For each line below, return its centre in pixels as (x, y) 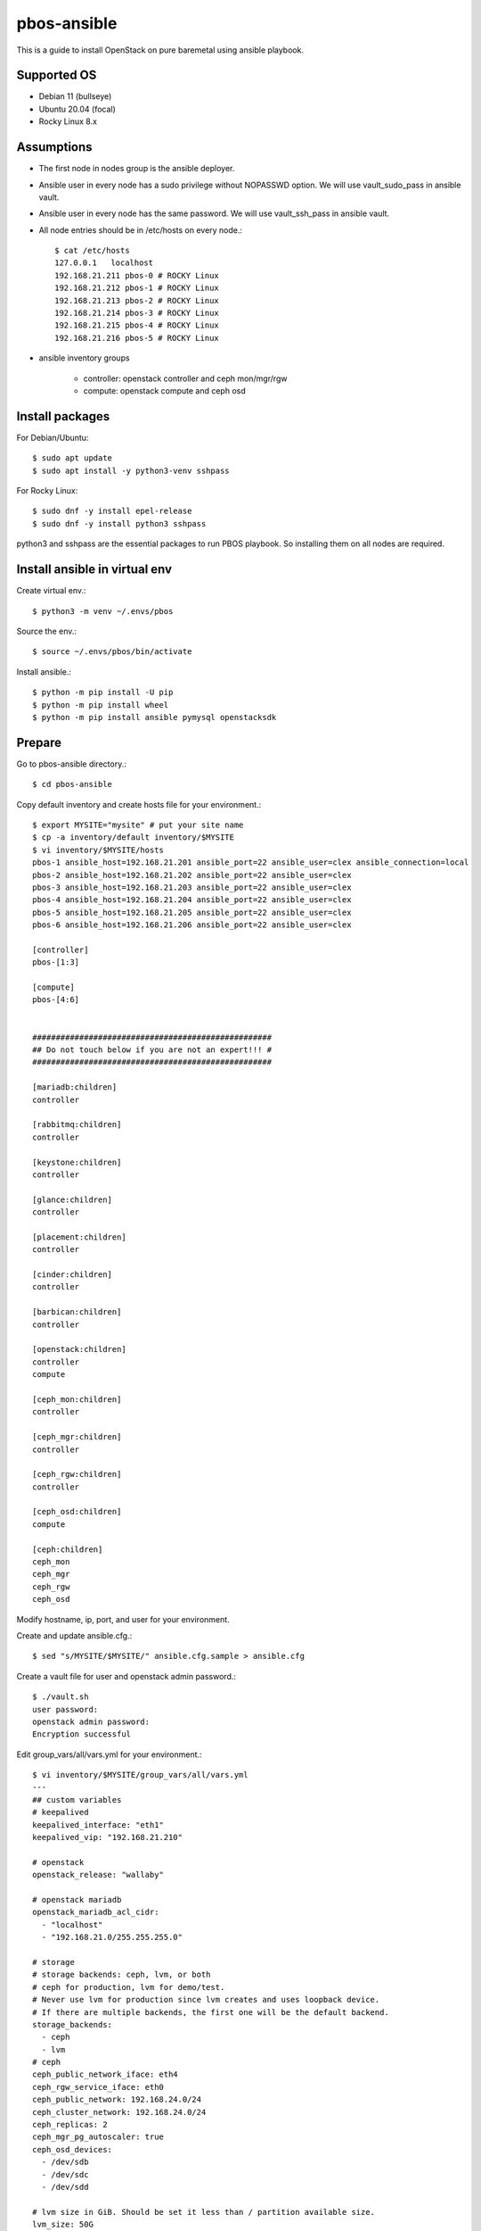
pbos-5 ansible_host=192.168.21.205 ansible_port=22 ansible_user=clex (192, 912)
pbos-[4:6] (56, 1000)
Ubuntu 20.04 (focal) (77, 109)
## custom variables (77, 1800)
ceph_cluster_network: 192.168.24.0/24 (119, 2112)
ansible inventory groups (84, 358)
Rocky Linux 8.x (68, 121)
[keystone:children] (77, 1162)
